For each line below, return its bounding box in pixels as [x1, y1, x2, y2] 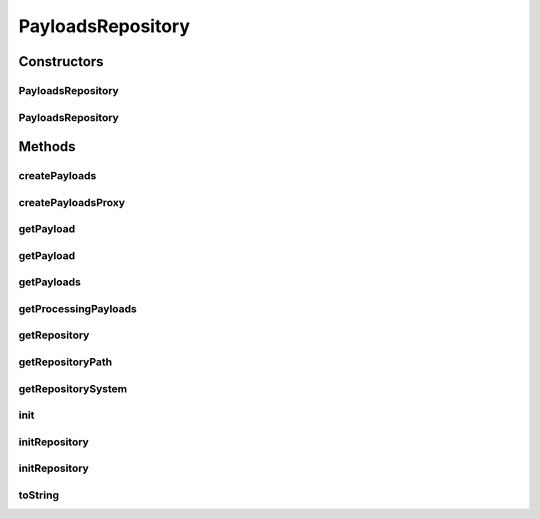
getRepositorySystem [18, 381, 128, 395]
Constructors [18, 53, 104, 70]
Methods [18, 138, 76, 155]
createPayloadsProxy [18, 195, 125, 209]
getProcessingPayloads [18, 301, 137, 315]
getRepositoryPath [18, 355, 113, 369]
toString [18, 488, 60, 502]
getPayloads [18, 275, 82, 289]
